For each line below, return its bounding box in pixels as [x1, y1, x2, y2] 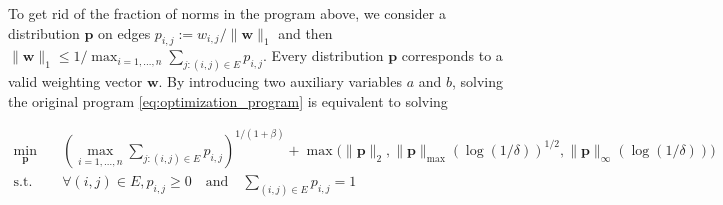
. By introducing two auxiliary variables [158, 71, 402, 92]
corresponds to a [401, 45, 503, 66]
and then [278, 22, 333, 43]
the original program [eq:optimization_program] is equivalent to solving [8, 90, 448, 111]
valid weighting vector [8, 71, 143, 92]
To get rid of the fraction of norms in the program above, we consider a [8, 3, 446, 23]
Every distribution [271, 45, 384, 66]
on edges [97, 22, 151, 43]
